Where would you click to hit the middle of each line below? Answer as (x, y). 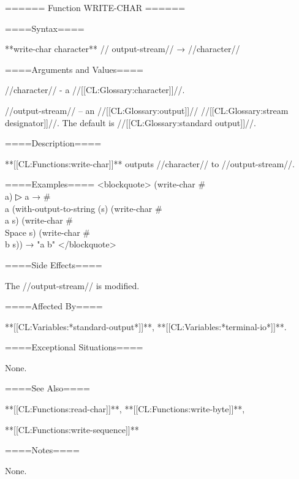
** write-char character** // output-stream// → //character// (123, 49)
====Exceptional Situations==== (74, 347)
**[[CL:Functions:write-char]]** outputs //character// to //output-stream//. (150, 163)
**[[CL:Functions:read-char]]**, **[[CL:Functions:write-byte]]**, (125, 409)
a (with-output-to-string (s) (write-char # (84, 208)
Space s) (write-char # (47, 232)
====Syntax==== (45, 28)
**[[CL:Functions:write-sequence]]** (72, 429)
